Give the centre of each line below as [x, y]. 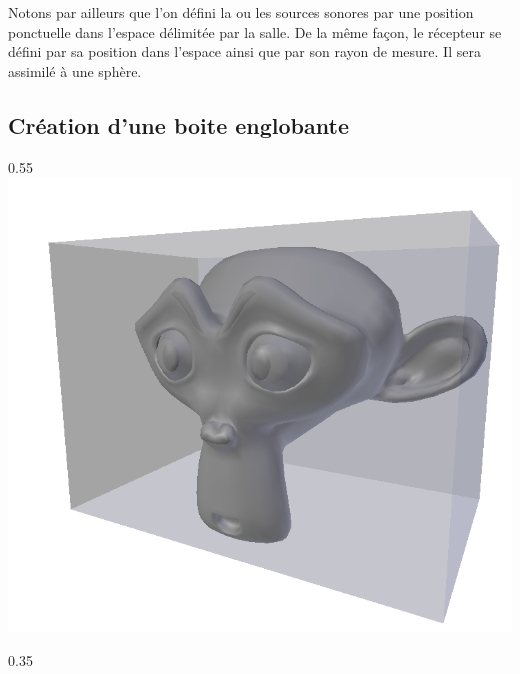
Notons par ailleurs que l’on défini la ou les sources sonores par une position [241, 12]
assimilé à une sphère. [75, 70]
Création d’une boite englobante [178, 124]
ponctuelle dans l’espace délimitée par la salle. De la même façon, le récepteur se [255, 31]
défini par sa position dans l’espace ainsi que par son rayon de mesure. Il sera [244, 51]
